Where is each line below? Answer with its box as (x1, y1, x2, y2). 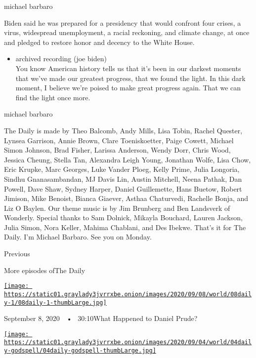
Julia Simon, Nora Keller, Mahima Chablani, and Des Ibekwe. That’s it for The (4, 222, 246, 232)
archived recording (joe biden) (15, 53, 107, 64)
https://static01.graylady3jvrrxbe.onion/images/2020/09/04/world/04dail (4, 339, 252, 346)
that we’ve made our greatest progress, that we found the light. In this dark (15, 73, 246, 83)
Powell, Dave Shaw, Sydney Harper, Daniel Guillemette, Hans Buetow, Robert (4, 183, 242, 194)
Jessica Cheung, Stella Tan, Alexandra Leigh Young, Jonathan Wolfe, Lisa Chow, (4, 154, 251, 164)
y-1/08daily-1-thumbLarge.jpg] (4, 299, 107, 306)
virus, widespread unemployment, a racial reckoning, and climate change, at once (4, 27, 250, 38)
